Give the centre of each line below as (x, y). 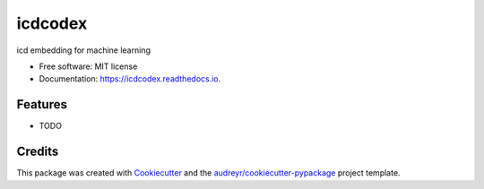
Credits (38, 152)
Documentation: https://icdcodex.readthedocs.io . (130, 79)
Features (42, 104)
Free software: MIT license (88, 66)
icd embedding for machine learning (84, 50)
